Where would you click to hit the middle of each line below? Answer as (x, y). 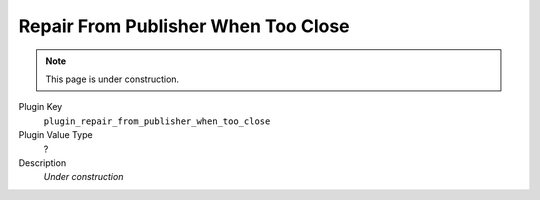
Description (42, 162)
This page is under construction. (112, 79)
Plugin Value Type (56, 135)
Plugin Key (40, 107)
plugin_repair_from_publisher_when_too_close (157, 121)
